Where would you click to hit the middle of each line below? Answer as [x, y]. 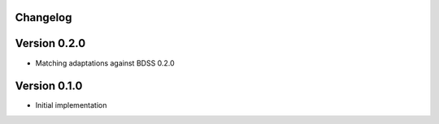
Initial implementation [71, 105]
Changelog [43, 17]
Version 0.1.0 [49, 86]
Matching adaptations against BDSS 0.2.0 [105, 63]
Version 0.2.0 [50, 43]
